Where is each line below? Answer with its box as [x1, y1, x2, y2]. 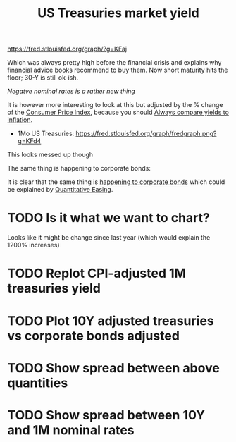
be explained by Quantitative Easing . [7, 185, 113, 194]
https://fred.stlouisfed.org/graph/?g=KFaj [7, 44, 128, 54]
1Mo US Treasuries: [17, 129, 75, 138]
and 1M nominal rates [7, 422, 135, 438]
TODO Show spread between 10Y [7, 407, 206, 423]
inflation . [7, 116, 33, 124]
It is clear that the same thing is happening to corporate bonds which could [7, 178, 225, 186]
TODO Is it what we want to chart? [7, 210, 210, 226]
